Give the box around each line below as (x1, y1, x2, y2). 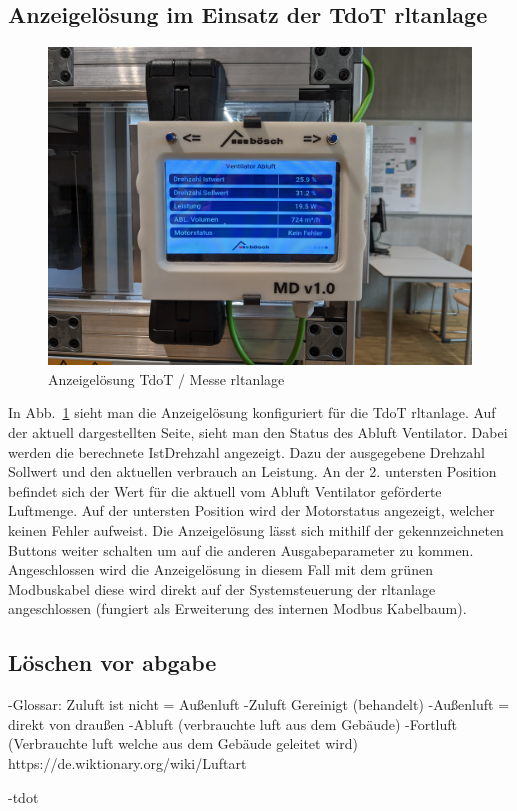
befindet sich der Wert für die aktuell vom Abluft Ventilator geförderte (8, 480, 442, 501)
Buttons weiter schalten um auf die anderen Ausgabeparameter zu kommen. (8, 539, 474, 560)
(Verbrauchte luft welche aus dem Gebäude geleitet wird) (8, 733, 358, 754)
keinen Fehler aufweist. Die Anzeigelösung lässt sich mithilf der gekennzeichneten (8, 519, 504, 540)
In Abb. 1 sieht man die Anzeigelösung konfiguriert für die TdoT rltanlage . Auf (8, 402, 496, 423)
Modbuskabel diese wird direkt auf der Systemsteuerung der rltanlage (8, 578, 436, 599)
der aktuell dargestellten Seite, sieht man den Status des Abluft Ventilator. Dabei (8, 421, 508, 442)
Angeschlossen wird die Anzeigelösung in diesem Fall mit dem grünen (8, 559, 433, 580)
